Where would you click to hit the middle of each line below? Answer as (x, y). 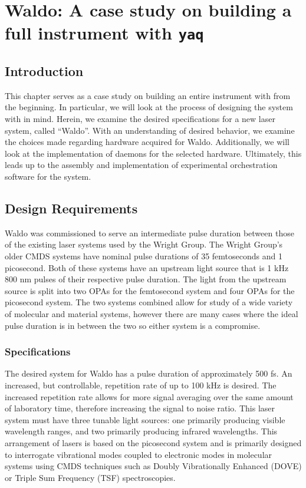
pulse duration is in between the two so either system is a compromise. (133, 325)
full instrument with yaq (104, 33)
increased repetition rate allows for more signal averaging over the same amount (149, 396)
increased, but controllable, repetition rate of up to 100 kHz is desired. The (141, 385)
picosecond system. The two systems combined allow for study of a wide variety (149, 302)
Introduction (44, 71)
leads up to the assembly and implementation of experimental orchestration (141, 165)
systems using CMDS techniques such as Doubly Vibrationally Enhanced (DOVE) (153, 466)
